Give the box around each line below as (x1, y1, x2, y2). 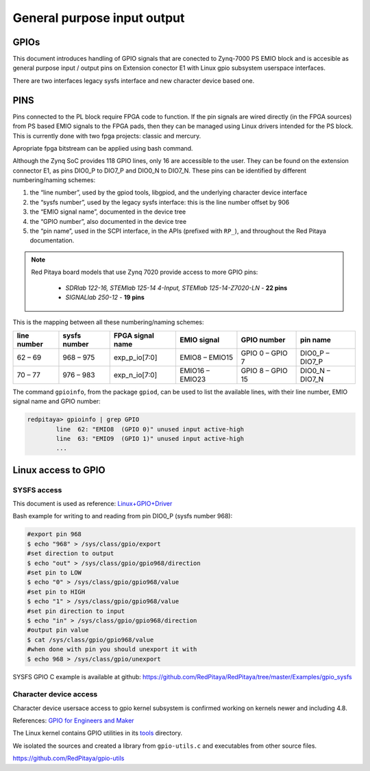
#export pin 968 (27, 531, 82, 538)
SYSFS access (12, 485, 62, 494)
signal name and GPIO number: (12, 397, 101, 405)
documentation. (29, 236, 75, 244)
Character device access (12, 690, 98, 699)
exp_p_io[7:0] (113, 353, 158, 362)
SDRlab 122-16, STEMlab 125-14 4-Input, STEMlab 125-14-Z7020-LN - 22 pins (65, 283, 288, 292)
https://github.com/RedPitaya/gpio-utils (12, 754, 125, 763)
